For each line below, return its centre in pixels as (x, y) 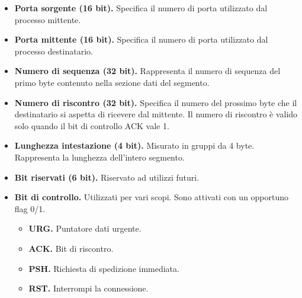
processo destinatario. (54, 51)
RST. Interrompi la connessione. (89, 288)
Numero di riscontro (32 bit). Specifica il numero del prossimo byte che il (156, 102)
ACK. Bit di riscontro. (71, 248)
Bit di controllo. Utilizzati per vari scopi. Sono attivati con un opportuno (152, 197)
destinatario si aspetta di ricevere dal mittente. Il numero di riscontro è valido (156, 114)
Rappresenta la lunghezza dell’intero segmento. (99, 157)
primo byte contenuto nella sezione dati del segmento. (112, 82)
